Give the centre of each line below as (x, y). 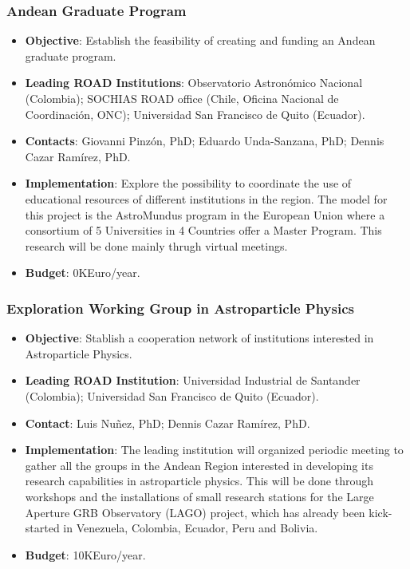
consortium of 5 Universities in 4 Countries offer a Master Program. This (203, 230)
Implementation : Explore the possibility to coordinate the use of (188, 183)
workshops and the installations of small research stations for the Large (199, 496)
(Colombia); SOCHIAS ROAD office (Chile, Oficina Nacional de (182, 98)
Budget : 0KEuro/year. (83, 273)
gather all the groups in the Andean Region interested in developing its (199, 465)
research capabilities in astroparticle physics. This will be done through (199, 481)
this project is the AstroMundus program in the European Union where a (205, 214)
